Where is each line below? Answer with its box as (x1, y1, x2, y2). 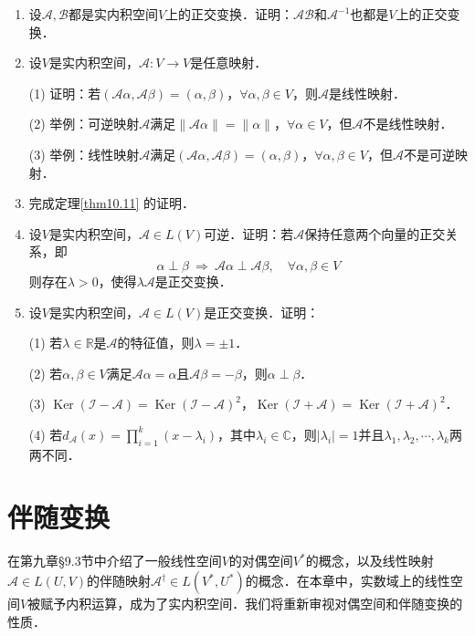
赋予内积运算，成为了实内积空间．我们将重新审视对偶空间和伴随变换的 (40, 594, 463, 613)
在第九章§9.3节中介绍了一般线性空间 (7, 551, 222, 570)
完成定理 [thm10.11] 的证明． (28, 193, 195, 213)
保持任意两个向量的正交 (304, 224, 446, 243)
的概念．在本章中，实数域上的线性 (245, 571, 450, 590)
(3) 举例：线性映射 (28, 144, 140, 163)
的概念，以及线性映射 (305, 551, 434, 570)
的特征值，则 (117, 333, 195, 352)
